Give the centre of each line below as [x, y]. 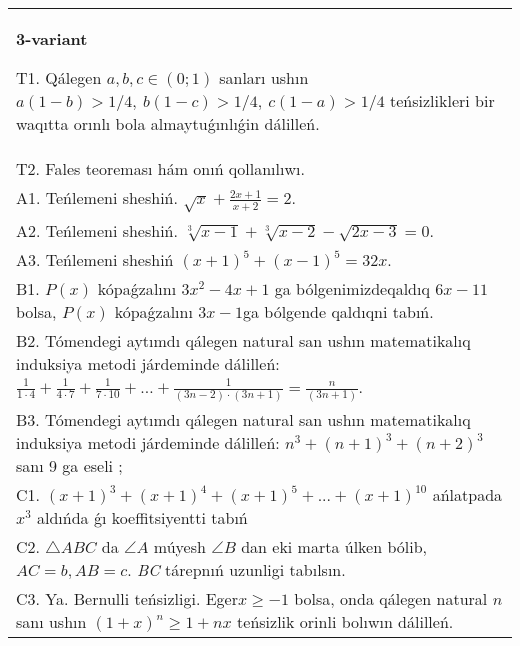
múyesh [179, 546]
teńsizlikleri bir [442, 100]
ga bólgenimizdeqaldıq [352, 288]
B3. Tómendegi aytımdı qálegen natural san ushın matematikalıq [243, 419]
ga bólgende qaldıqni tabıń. [338, 311]
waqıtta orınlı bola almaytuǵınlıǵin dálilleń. [168, 123]
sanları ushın [264, 77]
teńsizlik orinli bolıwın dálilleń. [345, 621]
